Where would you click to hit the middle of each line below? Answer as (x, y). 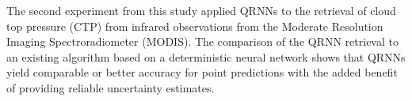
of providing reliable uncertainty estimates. (111, 87)
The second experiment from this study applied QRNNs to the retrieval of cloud (201, 10)
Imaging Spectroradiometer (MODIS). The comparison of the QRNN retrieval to (202, 41)
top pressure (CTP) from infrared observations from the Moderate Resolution (195, 26)
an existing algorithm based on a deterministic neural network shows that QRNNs (206, 56)
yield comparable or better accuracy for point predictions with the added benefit (202, 72)
